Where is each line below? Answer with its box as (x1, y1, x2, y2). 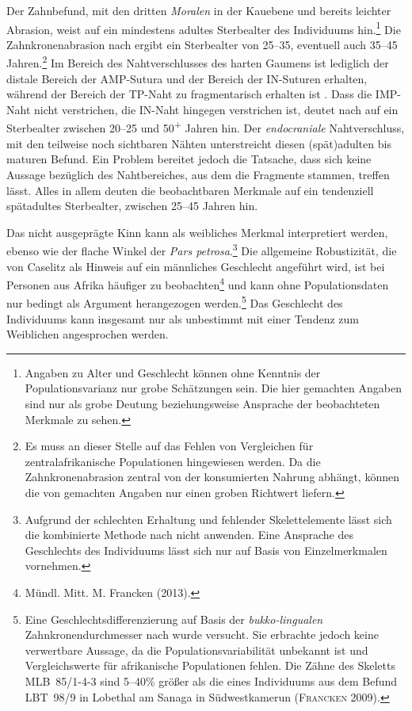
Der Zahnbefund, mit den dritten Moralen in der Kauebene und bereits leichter (6, 2, 391, 18)
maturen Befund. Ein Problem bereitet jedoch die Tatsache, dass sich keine (6, 151, 372, 167)
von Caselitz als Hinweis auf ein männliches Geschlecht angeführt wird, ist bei (6, 258, 385, 274)
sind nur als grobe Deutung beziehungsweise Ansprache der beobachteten (25, 396, 380, 411)
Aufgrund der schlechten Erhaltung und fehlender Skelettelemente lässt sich (25, 510, 392, 527)
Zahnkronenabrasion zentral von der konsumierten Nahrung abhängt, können (25, 468, 399, 485)
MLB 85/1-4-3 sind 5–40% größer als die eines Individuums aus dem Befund (25, 672, 398, 689)
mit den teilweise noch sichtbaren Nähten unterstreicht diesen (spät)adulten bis (6, 135, 391, 151)
